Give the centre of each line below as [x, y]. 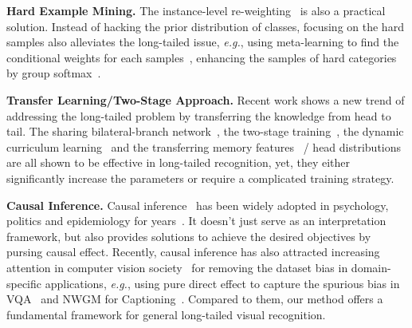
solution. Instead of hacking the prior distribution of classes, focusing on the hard [205, 26]
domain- [371, 267]
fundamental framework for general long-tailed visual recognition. [166, 314]
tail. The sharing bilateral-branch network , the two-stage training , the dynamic [205, 131]
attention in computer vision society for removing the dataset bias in [177, 267]
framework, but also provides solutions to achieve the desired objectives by [189, 236]
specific [24, 283]
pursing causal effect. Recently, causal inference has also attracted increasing [193, 252]
